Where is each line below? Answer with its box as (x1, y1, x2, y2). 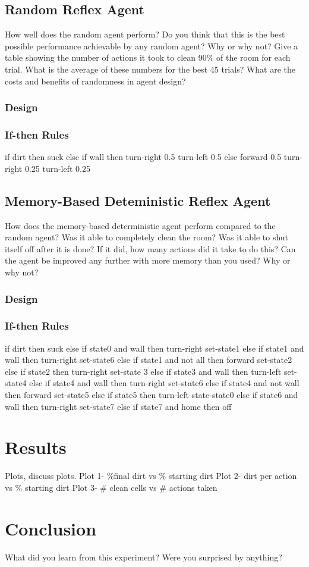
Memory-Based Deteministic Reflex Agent (5, 191, 271, 209)
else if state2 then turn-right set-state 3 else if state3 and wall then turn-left (5, 365, 282, 377)
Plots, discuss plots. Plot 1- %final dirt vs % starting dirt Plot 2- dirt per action (5, 469, 297, 482)
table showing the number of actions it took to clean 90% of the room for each (5, 51, 291, 64)
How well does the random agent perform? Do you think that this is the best (5, 28, 285, 40)
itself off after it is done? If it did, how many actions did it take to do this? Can (5, 242, 296, 255)
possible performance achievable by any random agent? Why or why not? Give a (5, 39, 298, 52)
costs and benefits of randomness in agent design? (5, 74, 186, 87)
